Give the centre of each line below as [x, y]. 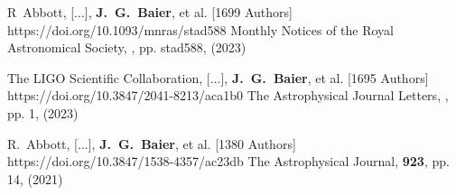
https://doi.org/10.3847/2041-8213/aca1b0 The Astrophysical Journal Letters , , [228, 95]
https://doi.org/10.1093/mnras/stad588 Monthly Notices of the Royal [201, 29]
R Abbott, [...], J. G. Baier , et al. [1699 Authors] [150, 12]
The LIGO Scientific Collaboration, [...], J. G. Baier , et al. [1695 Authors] [218, 77]
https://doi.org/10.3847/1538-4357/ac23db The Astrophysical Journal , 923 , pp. [228, 161]
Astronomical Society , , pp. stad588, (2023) [127, 47]
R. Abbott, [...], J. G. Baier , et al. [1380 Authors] [152, 143]
